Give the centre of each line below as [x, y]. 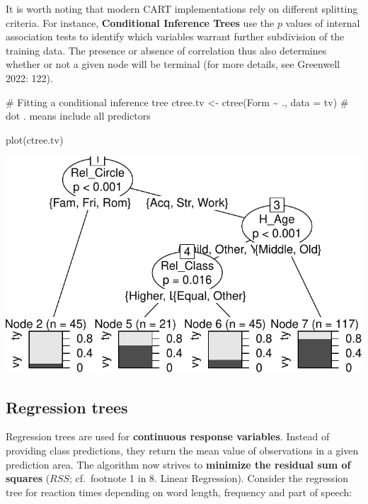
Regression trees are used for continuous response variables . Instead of [168, 436]
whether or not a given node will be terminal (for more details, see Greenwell [173, 64]
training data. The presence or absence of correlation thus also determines [166, 50]
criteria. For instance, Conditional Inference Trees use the [140, 22]
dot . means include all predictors [78, 116]
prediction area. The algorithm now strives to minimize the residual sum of [178, 464]
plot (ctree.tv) [35, 139]
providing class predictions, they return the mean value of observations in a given [182, 451]
